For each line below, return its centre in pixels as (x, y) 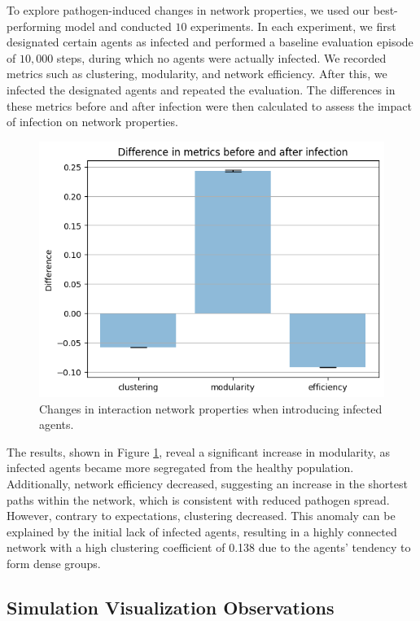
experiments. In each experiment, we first (293, 26)
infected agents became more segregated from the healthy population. (180, 468)
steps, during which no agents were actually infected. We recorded (221, 57)
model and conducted (118, 26)
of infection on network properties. (92, 122)
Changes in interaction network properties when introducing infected (211, 408)
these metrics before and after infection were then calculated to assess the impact (209, 105)
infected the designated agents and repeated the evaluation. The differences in (201, 89)
